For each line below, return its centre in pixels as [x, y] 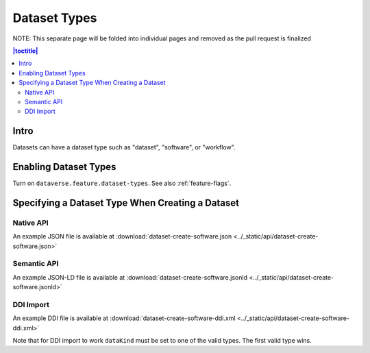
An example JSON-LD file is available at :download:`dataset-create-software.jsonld [130, 277]
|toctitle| [25, 51]
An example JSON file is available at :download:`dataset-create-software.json [122, 236]
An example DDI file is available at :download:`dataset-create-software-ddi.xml [124, 318]
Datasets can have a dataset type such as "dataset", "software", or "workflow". [124, 147]
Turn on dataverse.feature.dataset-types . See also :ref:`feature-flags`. [122, 183]
